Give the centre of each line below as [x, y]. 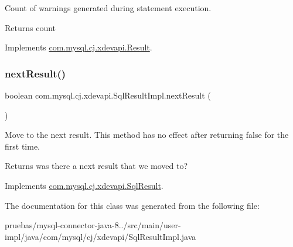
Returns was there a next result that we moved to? [96, 166]
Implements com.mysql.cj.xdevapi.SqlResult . [84, 185]
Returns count [30, 27]
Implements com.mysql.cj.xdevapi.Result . [79, 47]
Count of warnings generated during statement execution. [108, 8]
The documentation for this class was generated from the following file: [132, 205]
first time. [23, 146]
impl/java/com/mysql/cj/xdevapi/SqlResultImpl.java [100, 236]
